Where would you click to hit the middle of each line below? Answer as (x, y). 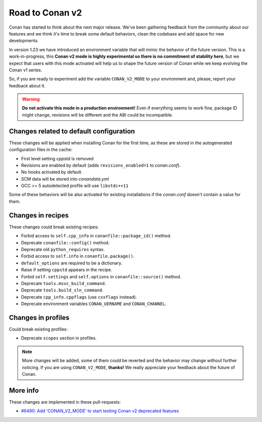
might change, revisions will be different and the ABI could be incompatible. (98, 115)
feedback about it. (27, 85)
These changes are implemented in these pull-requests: (65, 402)
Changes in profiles (39, 317)
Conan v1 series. (25, 70)
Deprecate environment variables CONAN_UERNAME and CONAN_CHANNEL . (94, 304)
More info (24, 390)
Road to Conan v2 (45, 13)
